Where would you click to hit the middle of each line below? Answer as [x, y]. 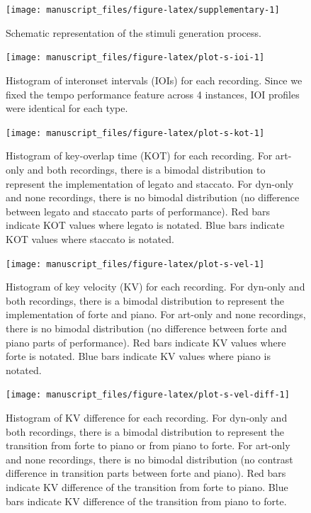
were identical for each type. [67, 108]
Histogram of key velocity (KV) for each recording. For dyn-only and [155, 287]
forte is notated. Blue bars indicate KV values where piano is [138, 356]
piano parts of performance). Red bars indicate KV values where [146, 342]
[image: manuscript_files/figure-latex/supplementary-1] [143, 10]
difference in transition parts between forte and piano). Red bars [146, 473]
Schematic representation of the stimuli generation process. [134, 32]
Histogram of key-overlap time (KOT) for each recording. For [139, 156]
